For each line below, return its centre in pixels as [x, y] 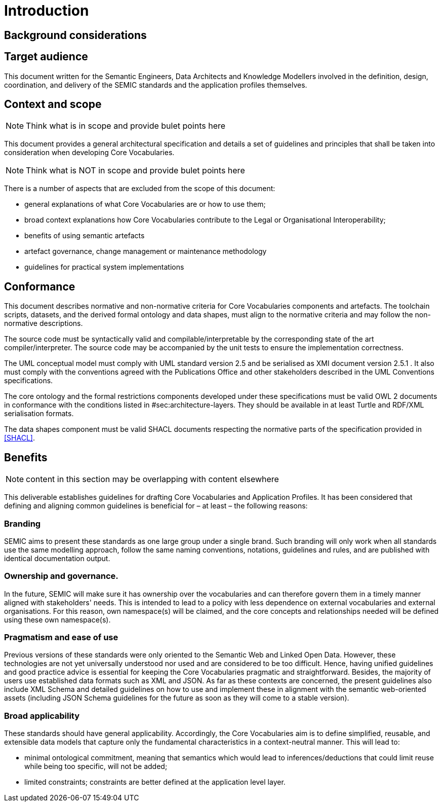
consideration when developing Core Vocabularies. [89, 153]
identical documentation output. [57, 558]
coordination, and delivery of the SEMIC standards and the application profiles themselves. [156, 85]
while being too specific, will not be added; [96, 766]
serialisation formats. [39, 414]
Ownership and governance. [61, 576]
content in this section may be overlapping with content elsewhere [152, 479]
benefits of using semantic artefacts [85, 236]
